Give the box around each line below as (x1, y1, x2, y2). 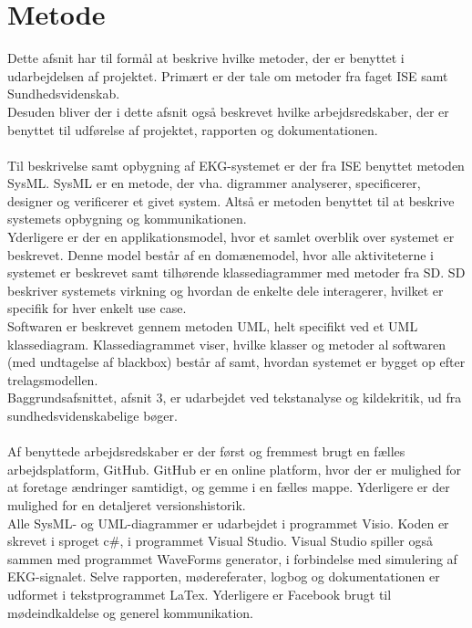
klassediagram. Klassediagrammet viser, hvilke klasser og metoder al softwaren (7, 334, 446, 353)
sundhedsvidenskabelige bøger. (7, 406, 178, 424)
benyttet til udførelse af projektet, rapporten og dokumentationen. (7, 120, 378, 139)
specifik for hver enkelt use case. (7, 298, 187, 318)
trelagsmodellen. (7, 370, 98, 389)
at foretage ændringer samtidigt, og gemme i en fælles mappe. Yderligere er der (7, 477, 450, 497)
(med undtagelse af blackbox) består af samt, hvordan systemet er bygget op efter (7, 352, 466, 372)
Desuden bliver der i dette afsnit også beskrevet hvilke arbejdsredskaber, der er (7, 101, 449, 120)
